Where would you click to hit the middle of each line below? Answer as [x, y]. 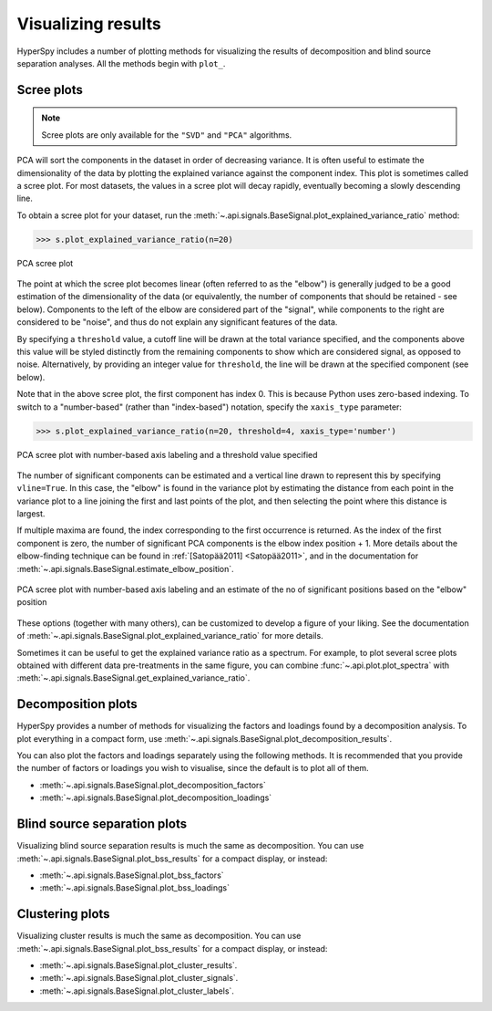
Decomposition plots [77, 704]
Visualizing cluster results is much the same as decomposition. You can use [159, 936]
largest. [31, 514]
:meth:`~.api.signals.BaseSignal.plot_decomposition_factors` [153, 785]
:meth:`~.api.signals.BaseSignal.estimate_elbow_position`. [125, 568]
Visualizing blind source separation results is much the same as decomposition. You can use [190, 846]
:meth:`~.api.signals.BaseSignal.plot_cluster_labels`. [137, 991]
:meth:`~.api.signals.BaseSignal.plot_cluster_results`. [138, 965]
